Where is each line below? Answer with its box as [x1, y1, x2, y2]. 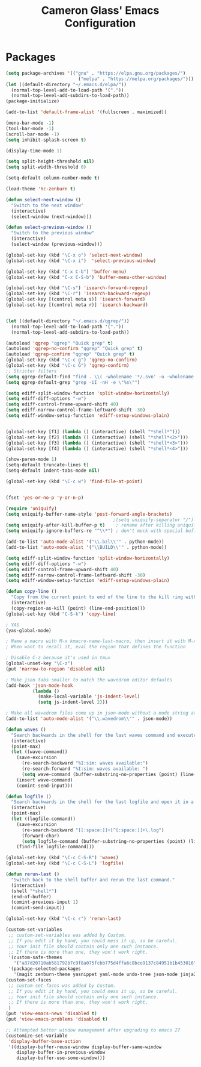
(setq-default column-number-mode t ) [5, 175, 100, 181]
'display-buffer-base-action [8, 1038, 82, 1044]
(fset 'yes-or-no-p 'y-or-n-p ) [5, 495, 84, 501]
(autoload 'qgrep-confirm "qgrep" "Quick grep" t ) [5, 351, 135, 357]
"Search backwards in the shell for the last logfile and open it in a [11, 799, 194, 805]
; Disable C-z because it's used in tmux [5, 655, 111, 661]
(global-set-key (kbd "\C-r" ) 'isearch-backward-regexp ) [5, 290, 151, 297]
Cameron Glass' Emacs [41, 4, 160, 17]
